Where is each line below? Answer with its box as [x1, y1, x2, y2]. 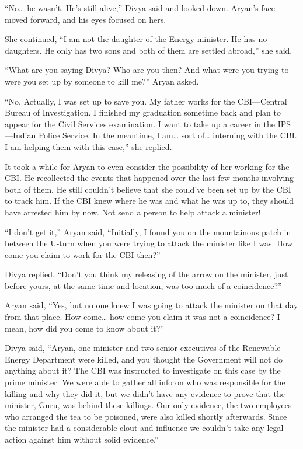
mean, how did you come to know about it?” [5, 322, 164, 334]
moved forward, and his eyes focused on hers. [5, 13, 166, 25]
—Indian [5, 129, 36, 141]
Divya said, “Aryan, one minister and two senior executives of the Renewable [5, 342, 281, 354]
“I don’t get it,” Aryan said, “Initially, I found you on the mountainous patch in [5, 225, 291, 238]
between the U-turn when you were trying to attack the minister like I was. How [5, 237, 293, 249]
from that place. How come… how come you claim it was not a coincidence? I [5, 311, 280, 323]
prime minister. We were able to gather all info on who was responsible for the [5, 376, 285, 388]
